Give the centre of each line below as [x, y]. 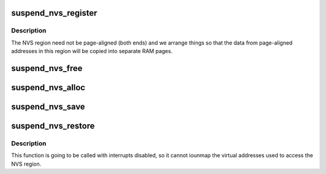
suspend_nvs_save [48, 107]
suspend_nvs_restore [53, 126]
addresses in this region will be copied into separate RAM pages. [92, 51]
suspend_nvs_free [47, 68]
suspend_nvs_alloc [48, 87]
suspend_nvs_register [54, 13]
